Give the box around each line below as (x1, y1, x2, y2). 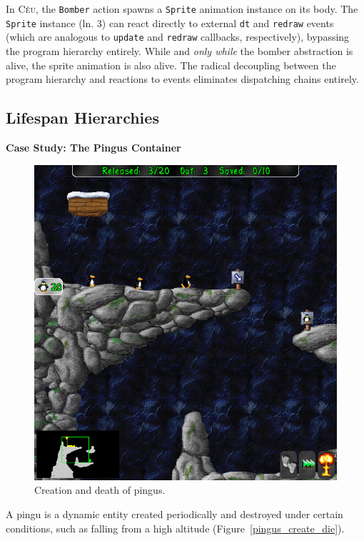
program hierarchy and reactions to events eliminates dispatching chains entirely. (6, 71, 359, 86)
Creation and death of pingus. (34, 482, 166, 497)
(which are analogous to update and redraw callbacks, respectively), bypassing (6, 29, 350, 44)
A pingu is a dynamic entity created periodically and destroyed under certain (6, 506, 343, 521)
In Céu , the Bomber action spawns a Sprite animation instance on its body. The (6, 1, 358, 16)
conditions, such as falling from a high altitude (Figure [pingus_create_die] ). (6, 520, 345, 535)
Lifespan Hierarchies (6, 106, 159, 129)
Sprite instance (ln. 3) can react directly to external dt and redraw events (6, 15, 334, 30)
